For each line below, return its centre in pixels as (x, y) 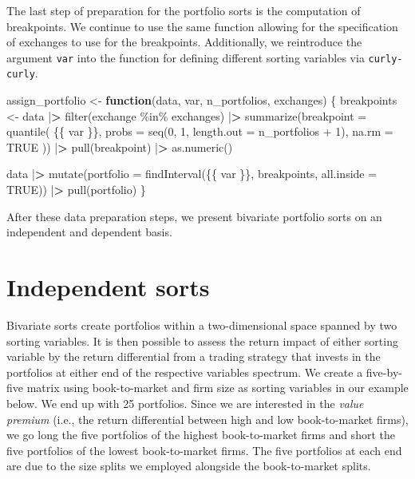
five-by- (384, 372)
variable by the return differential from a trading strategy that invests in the (194, 356)
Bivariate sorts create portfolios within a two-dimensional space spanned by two (202, 325)
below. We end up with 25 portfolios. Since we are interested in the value (185, 403)
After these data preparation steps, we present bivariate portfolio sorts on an (194, 216)
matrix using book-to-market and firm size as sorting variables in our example (217, 388)
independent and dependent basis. (89, 232)
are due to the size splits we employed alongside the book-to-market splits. (189, 466)
